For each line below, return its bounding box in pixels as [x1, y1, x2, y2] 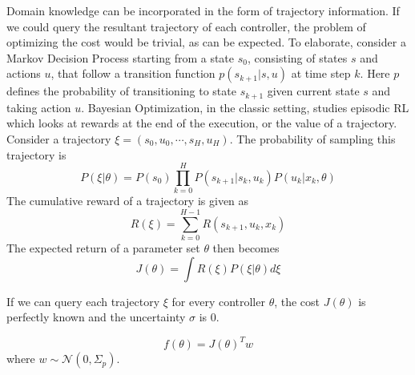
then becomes [212, 240, 280, 256]
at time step [291, 65, 351, 82]
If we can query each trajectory [6, 292, 160, 309]
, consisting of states [247, 49, 348, 66]
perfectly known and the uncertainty [6, 308, 186, 325]
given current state [267, 83, 360, 99]
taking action [6, 99, 71, 115]
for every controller [171, 292, 265, 309]
